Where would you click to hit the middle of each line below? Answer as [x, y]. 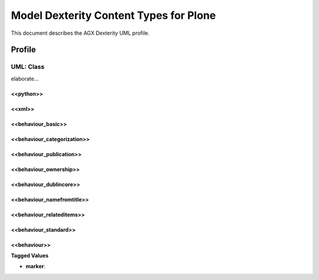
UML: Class [28, 67]
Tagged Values [30, 256]
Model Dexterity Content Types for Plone [113, 15]
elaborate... [25, 78]
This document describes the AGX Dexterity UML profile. [80, 33]
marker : [35, 266]
